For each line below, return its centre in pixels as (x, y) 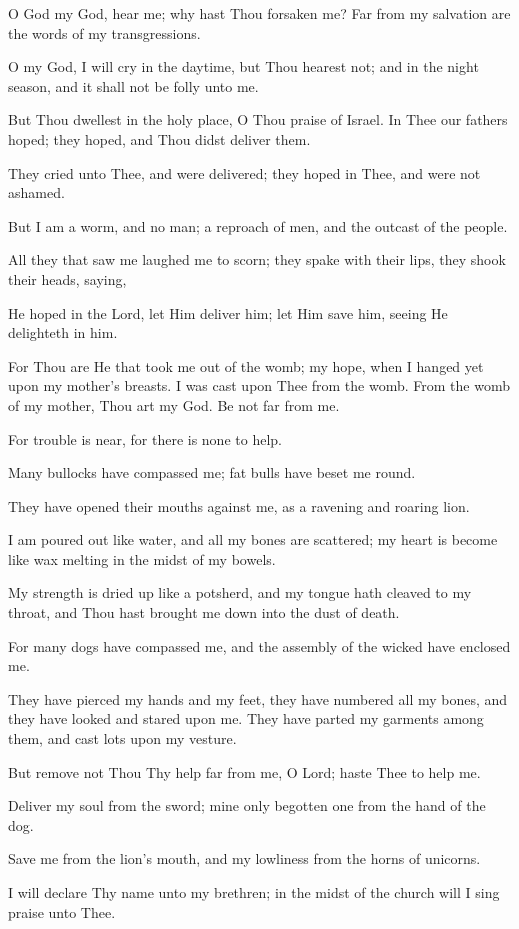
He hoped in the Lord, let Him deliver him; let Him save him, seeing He (228, 312)
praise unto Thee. (62, 911)
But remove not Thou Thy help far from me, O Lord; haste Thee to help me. (244, 771)
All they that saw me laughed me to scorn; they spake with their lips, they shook (257, 259)
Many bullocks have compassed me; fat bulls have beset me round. (212, 472)
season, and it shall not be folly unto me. (133, 85)
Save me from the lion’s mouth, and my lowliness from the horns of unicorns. (244, 858)
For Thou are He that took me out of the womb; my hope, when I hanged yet (246, 365)
